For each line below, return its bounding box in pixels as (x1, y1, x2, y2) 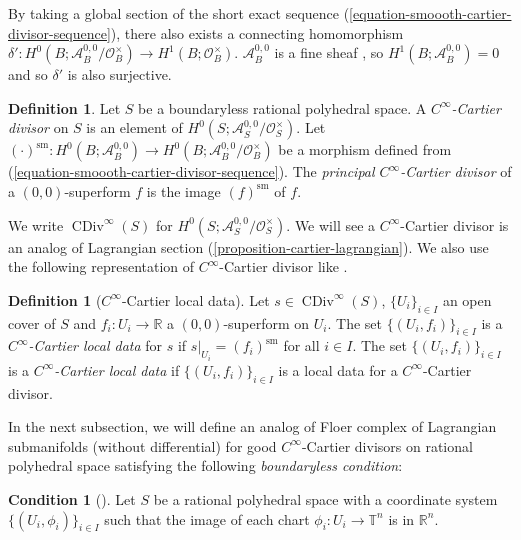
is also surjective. (67, 64, 172, 85)
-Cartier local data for (28, 335, 163, 356)
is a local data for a (278, 359, 398, 380)
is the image (146, 180, 221, 201)
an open (442, 289, 492, 310)
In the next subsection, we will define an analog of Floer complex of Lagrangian (8, 416, 497, 437)
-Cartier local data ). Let (121, 289, 270, 310)
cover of (8, 312, 56, 333)
